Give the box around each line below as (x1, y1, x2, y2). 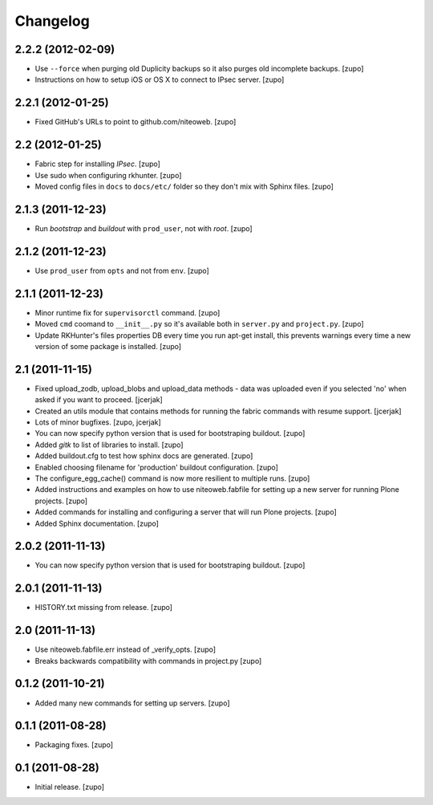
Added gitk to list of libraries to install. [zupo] (34, 440, 184, 449)
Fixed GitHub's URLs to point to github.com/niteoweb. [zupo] (34, 117, 237, 127)
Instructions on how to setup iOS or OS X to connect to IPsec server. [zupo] (34, 75, 285, 84)
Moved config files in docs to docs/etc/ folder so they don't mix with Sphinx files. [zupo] (34, 181, 334, 192)
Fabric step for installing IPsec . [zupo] (34, 159, 160, 169)
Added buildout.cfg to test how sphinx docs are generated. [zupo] (34, 451, 253, 461)
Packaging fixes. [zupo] (34, 740, 114, 750)
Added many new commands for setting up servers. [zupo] (34, 698, 230, 708)
